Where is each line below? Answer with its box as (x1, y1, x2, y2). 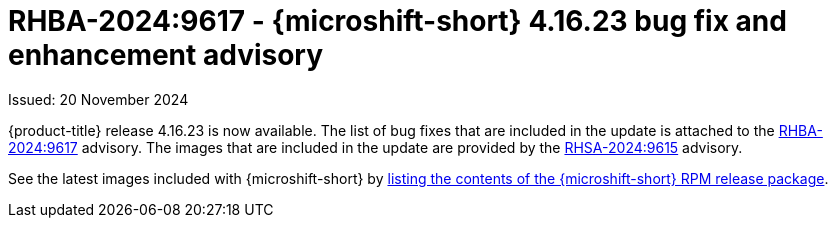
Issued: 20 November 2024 (8, 90, 189, 108)
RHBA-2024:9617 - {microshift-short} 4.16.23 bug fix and (8, 4, 787, 38)
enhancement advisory (8, 38, 324, 72)
